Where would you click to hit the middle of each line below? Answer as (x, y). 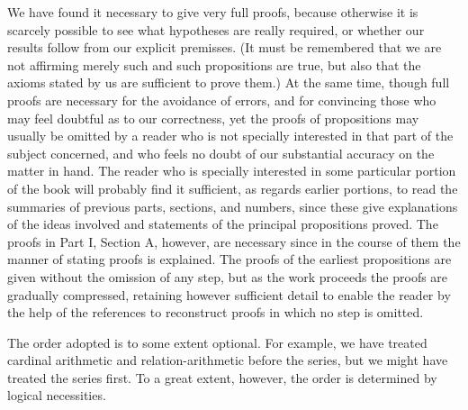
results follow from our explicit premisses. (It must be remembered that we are (225, 47)
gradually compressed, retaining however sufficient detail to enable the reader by (229, 294)
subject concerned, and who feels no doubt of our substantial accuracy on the (221, 153)
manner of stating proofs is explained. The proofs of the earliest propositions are (229, 259)
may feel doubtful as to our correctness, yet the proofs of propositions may (213, 118)
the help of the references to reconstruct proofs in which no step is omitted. (216, 312)
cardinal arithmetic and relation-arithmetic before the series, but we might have (228, 360)
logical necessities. (57, 395)
